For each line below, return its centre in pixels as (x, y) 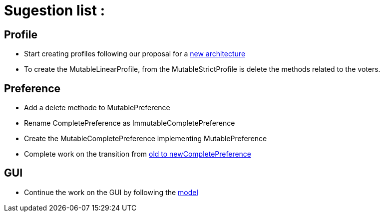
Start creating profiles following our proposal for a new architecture (135, 54)
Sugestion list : (54, 10)
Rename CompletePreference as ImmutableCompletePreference (130, 123)
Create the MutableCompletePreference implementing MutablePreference (146, 139)
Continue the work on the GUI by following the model (111, 192)
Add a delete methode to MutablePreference (97, 108)
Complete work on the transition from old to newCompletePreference (138, 154)
